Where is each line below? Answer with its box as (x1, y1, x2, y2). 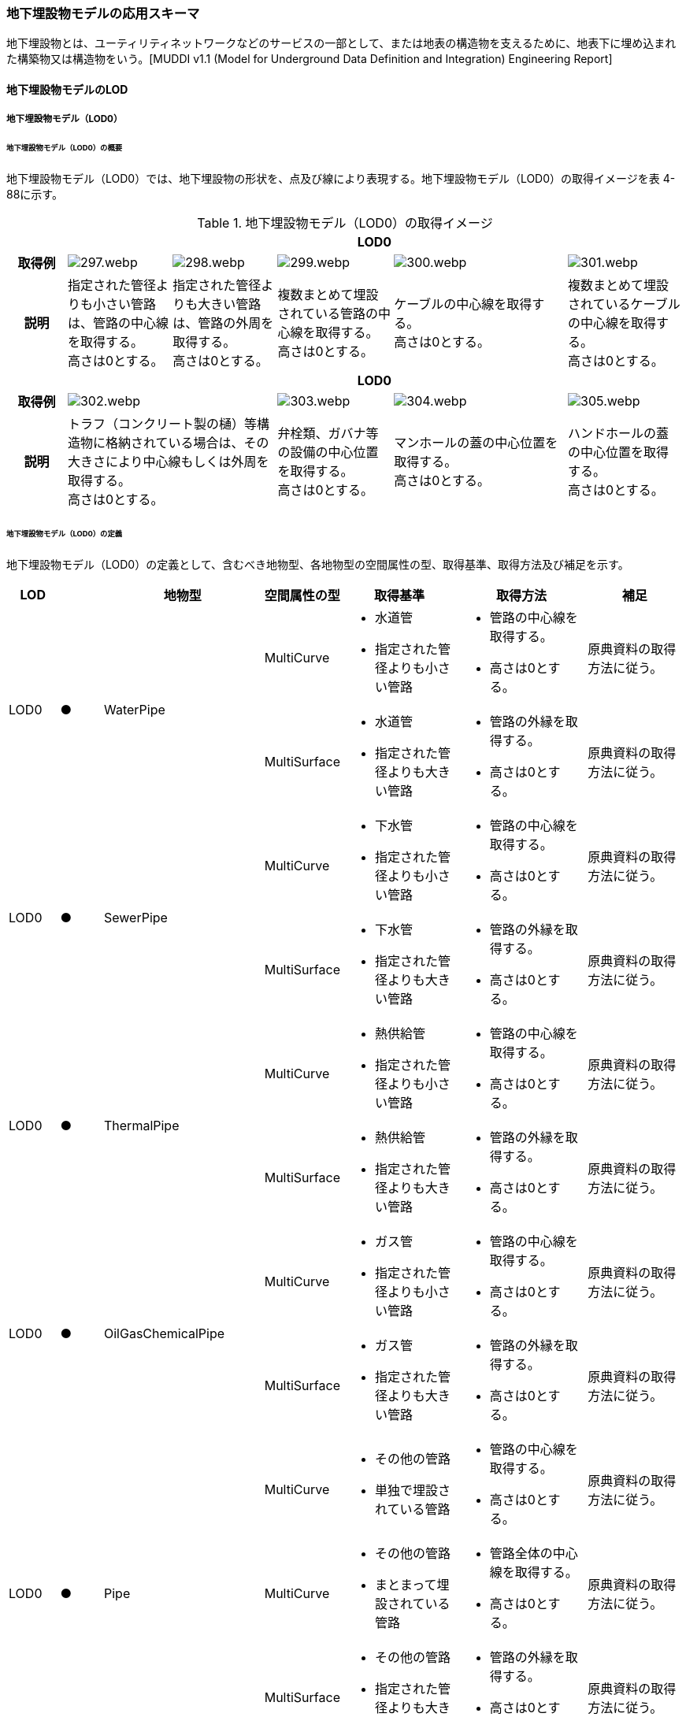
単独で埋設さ (374, 1482, 451, 1498)
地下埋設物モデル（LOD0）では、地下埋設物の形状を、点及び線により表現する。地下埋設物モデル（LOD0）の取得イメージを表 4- (6, 172, 676, 186)
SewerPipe (103, 909, 168, 925)
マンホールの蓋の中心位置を (394, 435, 558, 451)
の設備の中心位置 (277, 444, 379, 461)
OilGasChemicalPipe (103, 1325, 225, 1341)
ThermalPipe (103, 1117, 180, 1133)
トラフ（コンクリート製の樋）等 (67, 416, 257, 432)
